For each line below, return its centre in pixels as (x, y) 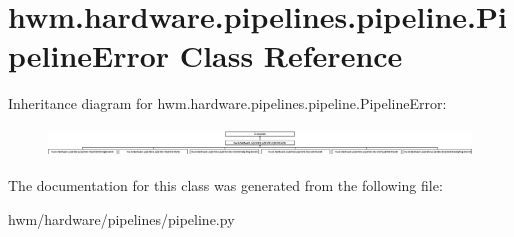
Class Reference (291, 55)
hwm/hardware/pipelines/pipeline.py (121, 218)
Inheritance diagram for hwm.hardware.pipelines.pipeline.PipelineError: (227, 103)
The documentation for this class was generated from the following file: (225, 185)
